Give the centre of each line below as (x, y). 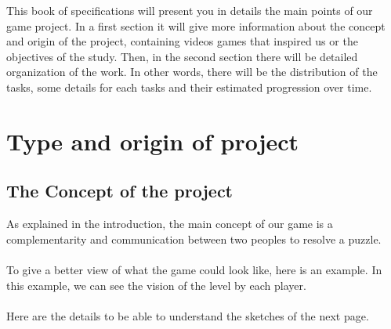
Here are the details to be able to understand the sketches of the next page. (188, 315)
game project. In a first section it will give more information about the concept (196, 25)
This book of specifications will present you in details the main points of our (190, 10)
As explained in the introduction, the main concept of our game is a (170, 224)
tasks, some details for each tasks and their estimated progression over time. (189, 87)
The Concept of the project (120, 191)
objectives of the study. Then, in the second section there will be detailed (182, 56)
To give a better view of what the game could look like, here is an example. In (194, 269)
